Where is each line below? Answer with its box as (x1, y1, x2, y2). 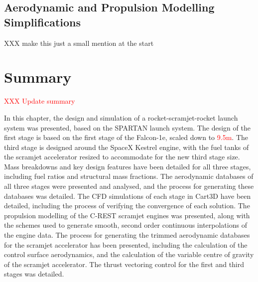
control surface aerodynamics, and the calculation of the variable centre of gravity (4, 249, 254, 260)
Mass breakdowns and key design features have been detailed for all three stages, (4, 161, 251, 171)
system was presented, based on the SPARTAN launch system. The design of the (4, 122, 251, 133)
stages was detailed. (4, 269, 64, 279)
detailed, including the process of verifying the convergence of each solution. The (4, 200, 250, 211)
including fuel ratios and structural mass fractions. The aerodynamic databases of (4, 171, 254, 181)
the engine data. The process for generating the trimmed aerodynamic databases (4, 230, 250, 240)
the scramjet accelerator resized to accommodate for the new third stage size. (4, 151, 240, 162)
